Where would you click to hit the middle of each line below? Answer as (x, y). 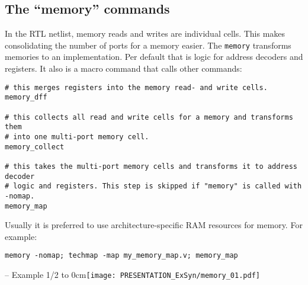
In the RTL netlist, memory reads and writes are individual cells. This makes (145, 33)
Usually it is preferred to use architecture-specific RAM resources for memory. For (154, 225)
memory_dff (26, 97)
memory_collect (35, 147)
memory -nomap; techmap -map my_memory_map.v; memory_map (121, 256)
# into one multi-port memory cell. (77, 137)
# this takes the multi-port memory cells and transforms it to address (151, 166)
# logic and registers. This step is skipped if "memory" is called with (153, 186)
